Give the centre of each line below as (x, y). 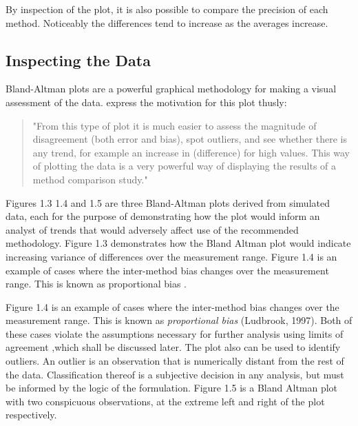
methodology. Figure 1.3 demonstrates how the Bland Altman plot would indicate (178, 243)
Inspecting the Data (78, 60)
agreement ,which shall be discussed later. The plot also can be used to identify (173, 347)
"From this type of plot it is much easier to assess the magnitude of (175, 125)
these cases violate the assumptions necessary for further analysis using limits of (175, 333)
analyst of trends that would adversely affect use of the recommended (152, 229)
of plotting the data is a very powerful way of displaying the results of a (185, 166)
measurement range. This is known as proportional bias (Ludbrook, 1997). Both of (179, 320)
